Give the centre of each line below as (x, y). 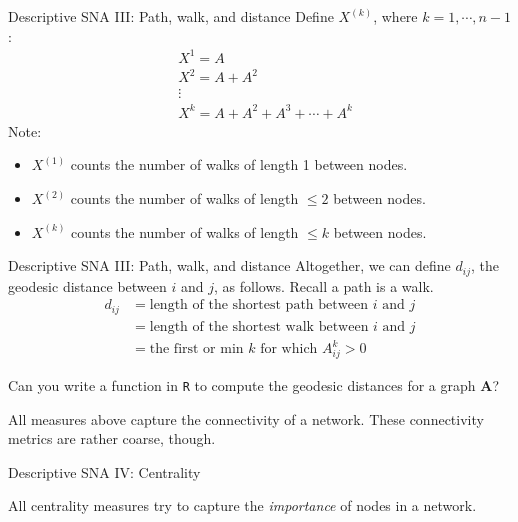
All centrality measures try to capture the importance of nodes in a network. (242, 505)
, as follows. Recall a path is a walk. (323, 285)
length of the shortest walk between (259, 326)
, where (395, 16)
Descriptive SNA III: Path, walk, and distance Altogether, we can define (229, 265)
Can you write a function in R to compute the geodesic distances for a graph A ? (254, 385)
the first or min (196, 349)
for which (289, 349)
